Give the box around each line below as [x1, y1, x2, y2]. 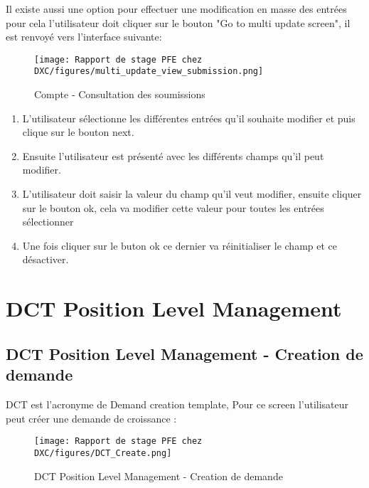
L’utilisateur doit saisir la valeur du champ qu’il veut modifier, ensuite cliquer [22, 186, 362, 201]
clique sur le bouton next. [22, 124, 134, 139]
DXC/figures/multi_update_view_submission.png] [34, 66, 264, 77]
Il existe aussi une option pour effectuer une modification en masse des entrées [6, 1, 347, 16]
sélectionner [22, 214, 74, 229]
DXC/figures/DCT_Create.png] [34, 447, 172, 458]
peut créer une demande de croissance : [6, 410, 177, 425]
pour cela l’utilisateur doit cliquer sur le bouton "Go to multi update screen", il [6, 15, 351, 30]
